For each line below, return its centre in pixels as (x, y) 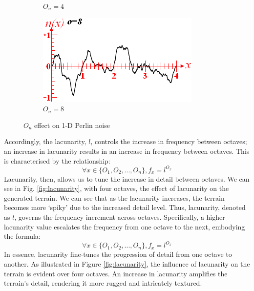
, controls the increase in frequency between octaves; (169, 141)
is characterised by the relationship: (57, 160)
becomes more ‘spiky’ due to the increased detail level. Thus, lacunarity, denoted (125, 207)
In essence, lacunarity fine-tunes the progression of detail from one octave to (118, 254)
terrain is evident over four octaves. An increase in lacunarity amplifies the (116, 273)
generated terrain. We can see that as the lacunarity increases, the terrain (114, 197)
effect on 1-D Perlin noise (72, 125)
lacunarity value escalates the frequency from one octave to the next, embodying (125, 226)
